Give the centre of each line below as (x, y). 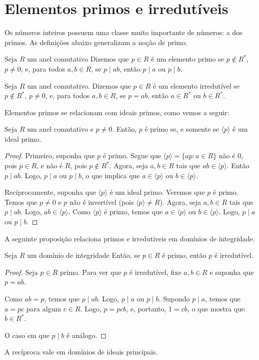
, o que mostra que (216, 308)
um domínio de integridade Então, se (84, 255)
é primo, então (184, 255)
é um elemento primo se (187, 59)
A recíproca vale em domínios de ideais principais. (81, 352)
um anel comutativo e (60, 129)
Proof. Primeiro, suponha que (50, 155)
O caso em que (27, 335)
